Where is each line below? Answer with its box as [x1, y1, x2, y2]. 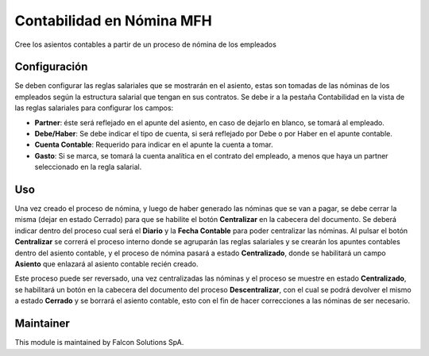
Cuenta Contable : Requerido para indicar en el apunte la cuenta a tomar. [34, 140, 273, 150]
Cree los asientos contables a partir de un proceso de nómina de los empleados [14, 40, 277, 49]
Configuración [14, 60, 88, 74]
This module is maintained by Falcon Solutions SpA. [14, 338, 184, 347]
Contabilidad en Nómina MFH [14, 12, 212, 29]
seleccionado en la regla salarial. [34, 163, 142, 172]
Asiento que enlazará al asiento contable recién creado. [14, 259, 199, 269]
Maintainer [14, 317, 71, 331]
